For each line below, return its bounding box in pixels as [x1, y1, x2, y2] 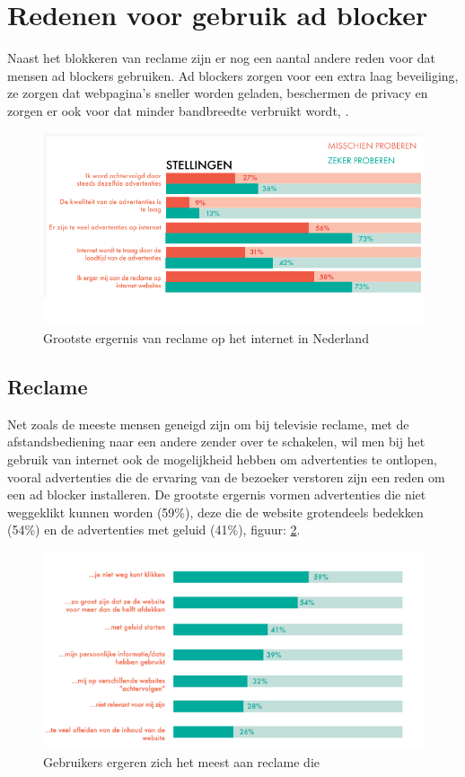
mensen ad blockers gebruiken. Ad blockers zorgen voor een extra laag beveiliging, [7, 66, 459, 84]
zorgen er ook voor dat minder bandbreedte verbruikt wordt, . [7, 101, 349, 119]
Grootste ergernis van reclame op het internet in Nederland [43, 328, 369, 347]
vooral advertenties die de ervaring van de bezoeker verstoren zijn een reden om [7, 467, 445, 486]
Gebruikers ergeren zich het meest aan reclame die [43, 752, 320, 771]
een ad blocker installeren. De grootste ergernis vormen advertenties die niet [7, 485, 426, 504]
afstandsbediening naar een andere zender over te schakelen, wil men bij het [7, 432, 426, 451]
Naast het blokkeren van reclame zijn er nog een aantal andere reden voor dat [7, 49, 436, 67]
